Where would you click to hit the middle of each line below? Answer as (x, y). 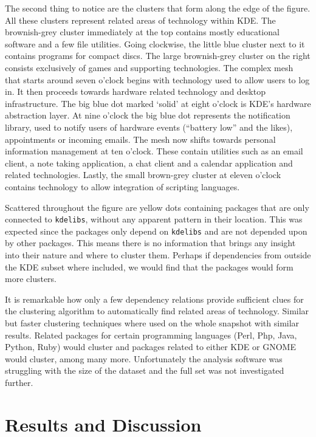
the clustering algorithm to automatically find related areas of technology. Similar (157, 311)
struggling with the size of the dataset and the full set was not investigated (145, 370)
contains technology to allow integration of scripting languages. (122, 186)
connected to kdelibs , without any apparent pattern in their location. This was (154, 219)
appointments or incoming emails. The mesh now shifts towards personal (140, 139)
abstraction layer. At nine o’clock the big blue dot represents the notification (148, 115)
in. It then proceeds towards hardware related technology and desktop (135, 91)
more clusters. (31, 279)
